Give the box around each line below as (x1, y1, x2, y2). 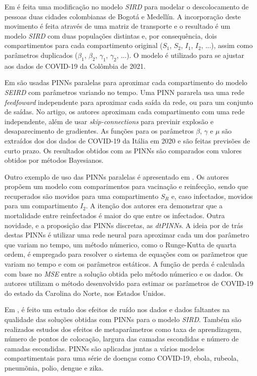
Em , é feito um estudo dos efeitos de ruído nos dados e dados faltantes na (4, 304, 230, 315)
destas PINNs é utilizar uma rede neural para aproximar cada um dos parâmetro (4, 230, 250, 240)
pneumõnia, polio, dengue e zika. (4, 362, 104, 373)
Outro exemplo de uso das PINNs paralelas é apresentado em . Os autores (4, 171, 229, 182)
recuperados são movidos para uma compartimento (4, 190, 159, 201)
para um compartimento (4, 200, 78, 211)
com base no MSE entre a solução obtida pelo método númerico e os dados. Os (4, 268, 243, 279)
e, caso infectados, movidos (171, 190, 253, 201)
